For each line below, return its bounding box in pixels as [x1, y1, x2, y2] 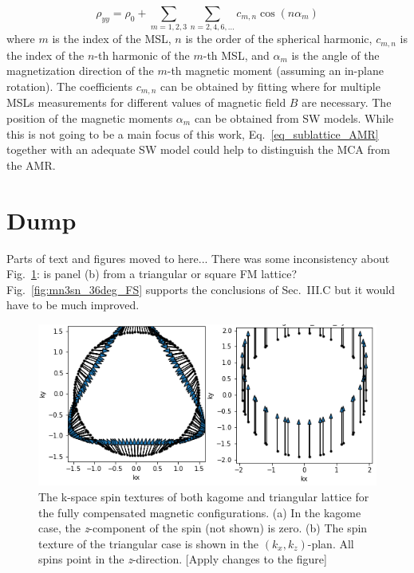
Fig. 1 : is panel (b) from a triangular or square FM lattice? [6, 265, 297, 282]
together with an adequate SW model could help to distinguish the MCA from [6, 141, 390, 158]
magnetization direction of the [6, 62, 154, 79]
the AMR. [6, 156, 56, 173]
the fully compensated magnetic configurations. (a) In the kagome [38, 504, 361, 520]
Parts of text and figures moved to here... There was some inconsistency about [6, 249, 390, 266]
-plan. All [307, 535, 354, 551]
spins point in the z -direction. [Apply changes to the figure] [38, 551, 327, 567]
